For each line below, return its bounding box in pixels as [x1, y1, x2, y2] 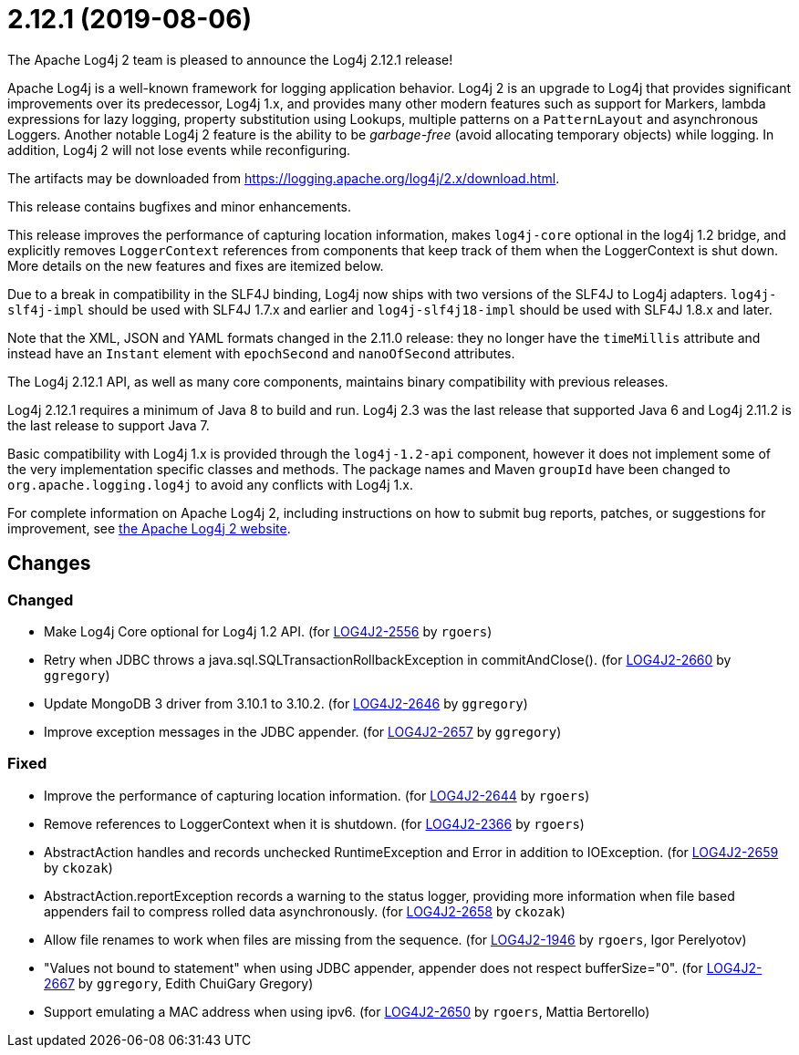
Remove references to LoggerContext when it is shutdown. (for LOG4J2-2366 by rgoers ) [44, 815, 585, 832]
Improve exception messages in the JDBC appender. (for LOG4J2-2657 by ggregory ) [44, 723, 562, 740]
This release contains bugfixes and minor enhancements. [7, 198, 352, 214]
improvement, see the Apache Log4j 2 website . [7, 520, 291, 536]
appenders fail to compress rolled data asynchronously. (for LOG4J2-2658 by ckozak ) [44, 903, 566, 919]
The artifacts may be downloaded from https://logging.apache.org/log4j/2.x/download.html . [7, 170, 560, 186]
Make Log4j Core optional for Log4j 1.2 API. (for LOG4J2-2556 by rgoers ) [44, 623, 493, 639]
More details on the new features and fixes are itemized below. [7, 257, 384, 274]
